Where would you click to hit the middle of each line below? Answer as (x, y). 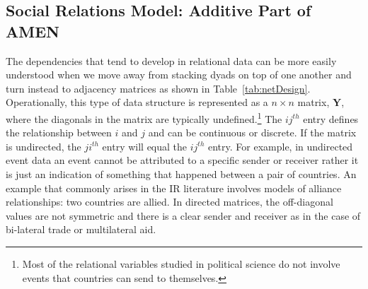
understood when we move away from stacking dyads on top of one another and (179, 75)
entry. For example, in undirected (280, 146)
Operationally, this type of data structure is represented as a (137, 102)
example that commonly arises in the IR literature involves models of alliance (174, 188)
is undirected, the (44, 146)
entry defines (331, 118)
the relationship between (59, 132)
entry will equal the (145, 146)
